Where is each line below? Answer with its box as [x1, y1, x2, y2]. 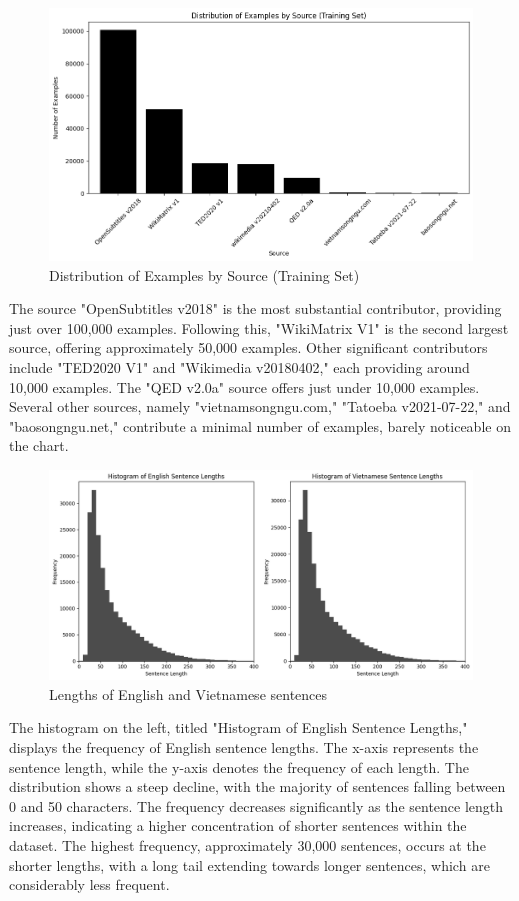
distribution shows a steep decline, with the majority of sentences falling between [9, 776, 506, 797]
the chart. [9, 435, 69, 456]
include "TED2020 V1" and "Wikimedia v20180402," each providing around [9, 356, 470, 377]
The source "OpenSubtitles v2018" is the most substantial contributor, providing [9, 298, 502, 319]
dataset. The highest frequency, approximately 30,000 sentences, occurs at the [9, 834, 486, 855]
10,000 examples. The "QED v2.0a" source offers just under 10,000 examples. [9, 376, 480, 397]
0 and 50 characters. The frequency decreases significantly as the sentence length [9, 795, 504, 816]
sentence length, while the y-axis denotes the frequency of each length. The [9, 756, 469, 777]
